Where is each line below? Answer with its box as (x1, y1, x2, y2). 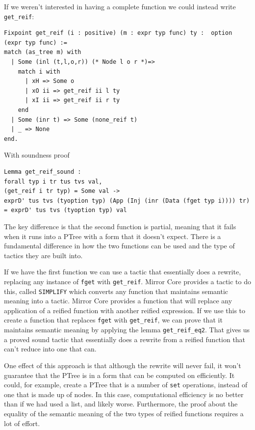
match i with (18, 68, 60, 75)
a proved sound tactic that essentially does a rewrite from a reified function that (4, 334, 246, 344)
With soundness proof (4, 150, 70, 160)
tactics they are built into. (4, 250, 83, 260)
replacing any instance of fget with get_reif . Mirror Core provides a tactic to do (4, 276, 251, 286)
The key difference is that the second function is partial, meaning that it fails (4, 221, 236, 231)
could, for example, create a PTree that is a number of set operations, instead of (4, 379, 248, 390)
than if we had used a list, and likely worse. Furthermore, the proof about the (4, 399, 238, 409)
